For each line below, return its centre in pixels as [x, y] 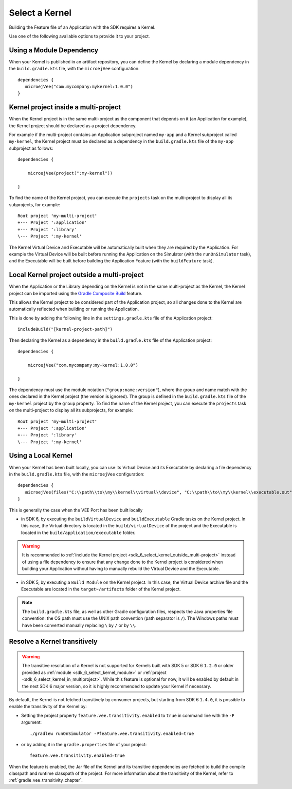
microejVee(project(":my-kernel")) [70, 173]
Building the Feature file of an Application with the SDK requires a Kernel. [82, 27]
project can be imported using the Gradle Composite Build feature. [76, 293]
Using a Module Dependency [54, 50]
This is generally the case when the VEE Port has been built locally [76, 510]
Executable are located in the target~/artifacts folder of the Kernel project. [101, 589]
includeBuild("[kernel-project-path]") [65, 329]
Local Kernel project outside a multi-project [76, 275]
